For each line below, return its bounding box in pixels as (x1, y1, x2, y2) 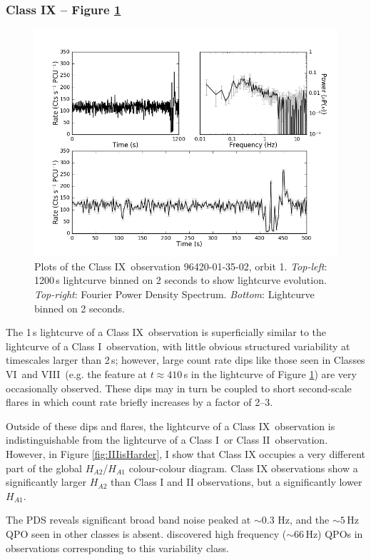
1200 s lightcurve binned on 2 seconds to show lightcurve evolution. (34, 273, 327, 287)
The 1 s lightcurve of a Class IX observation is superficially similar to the (6, 325, 327, 340)
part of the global (6, 460, 83, 475)
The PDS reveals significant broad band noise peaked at (6, 512, 251, 527)
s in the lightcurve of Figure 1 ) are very (183, 366, 357, 381)
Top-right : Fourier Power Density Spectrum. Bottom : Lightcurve (34, 287, 315, 301)
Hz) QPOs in (305, 526, 363, 541)
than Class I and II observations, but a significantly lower (110, 474, 362, 489)
